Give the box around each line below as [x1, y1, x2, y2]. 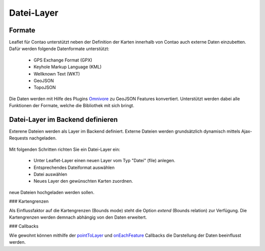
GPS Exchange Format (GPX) [33, 57, 93, 63]
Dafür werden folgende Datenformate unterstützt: [9, 46, 109, 52]
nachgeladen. [29, 135, 57, 141]
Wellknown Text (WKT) [33, 71, 80, 77]
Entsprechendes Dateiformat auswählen [33, 165, 115, 170]
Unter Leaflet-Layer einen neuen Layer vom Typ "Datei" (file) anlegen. [33, 158, 175, 164]
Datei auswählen [33, 171, 67, 177]
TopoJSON [33, 84, 56, 90]
